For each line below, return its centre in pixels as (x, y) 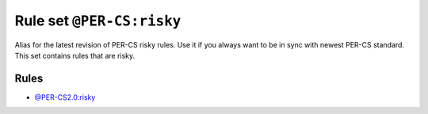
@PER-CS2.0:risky (65, 97)
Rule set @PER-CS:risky (98, 21)
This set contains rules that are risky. (75, 55)
